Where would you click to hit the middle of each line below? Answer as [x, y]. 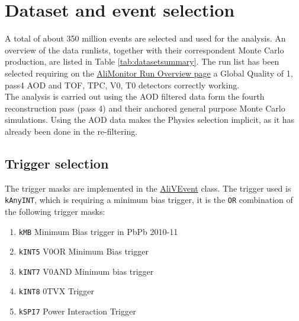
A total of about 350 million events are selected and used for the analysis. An [145, 38]
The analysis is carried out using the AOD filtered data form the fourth [135, 96]
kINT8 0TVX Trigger [57, 291]
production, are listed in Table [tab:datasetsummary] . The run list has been [142, 61]
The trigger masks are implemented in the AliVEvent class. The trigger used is [148, 188]
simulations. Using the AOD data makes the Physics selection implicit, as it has [150, 120]
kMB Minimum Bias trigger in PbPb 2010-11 [98, 231]
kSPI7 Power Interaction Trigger [77, 311]
